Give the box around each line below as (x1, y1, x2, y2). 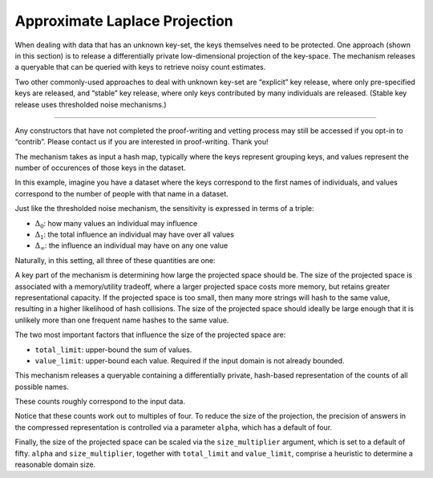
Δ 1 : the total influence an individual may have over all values (34, 229, 234, 241)
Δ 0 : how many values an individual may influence (34, 218, 198, 230)
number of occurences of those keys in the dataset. (14, 163, 186, 172)
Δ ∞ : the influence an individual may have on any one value (34, 241, 229, 253)
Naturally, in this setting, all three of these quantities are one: (14, 255, 216, 265)
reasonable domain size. (14, 460, 96, 469)
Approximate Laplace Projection (14, 12, 234, 30)
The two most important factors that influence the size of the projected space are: (14, 330, 286, 340)
